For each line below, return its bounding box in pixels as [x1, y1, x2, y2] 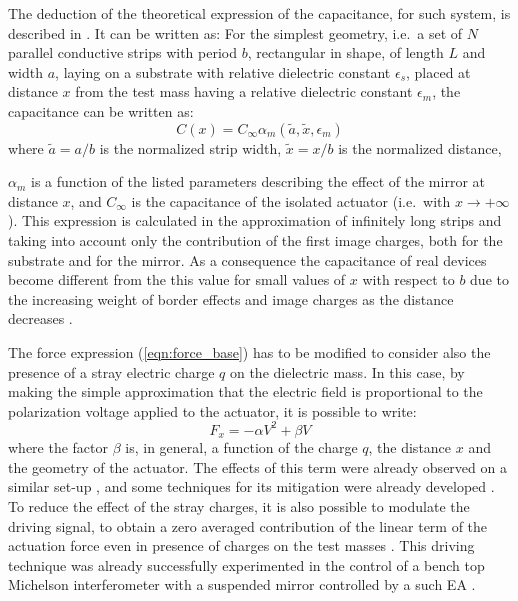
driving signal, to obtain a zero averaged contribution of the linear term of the [8, 515, 488, 536]
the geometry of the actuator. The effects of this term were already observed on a [8, 456, 507, 477]
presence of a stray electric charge [8, 361, 215, 382]
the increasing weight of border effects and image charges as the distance [8, 288, 454, 309]
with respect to [362, 269, 455, 290]
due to [470, 269, 509, 290]
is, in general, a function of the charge [125, 437, 358, 458]
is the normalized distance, [338, 137, 502, 158]
